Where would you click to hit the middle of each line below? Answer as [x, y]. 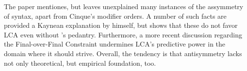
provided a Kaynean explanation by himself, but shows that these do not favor [121, 25]
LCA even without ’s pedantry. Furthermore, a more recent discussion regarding [123, 34]
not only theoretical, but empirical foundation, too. [80, 63]
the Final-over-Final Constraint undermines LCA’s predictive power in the [115, 44]
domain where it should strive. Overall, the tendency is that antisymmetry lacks [123, 53]
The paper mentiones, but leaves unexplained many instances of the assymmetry [124, 6]
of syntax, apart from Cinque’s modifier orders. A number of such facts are [115, 16]
